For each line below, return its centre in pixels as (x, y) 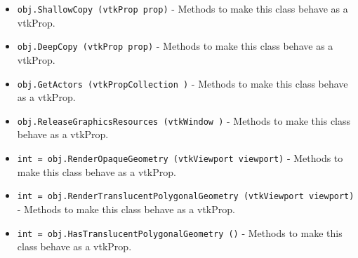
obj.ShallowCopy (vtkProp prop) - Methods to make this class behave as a (183, 8)
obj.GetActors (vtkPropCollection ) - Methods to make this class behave (183, 83)
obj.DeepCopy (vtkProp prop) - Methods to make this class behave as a (175, 46)
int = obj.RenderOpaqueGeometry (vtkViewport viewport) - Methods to (180, 158)
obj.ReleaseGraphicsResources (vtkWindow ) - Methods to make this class (184, 120)
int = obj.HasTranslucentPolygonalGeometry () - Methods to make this (180, 232)
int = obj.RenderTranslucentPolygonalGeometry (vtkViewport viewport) (186, 197)
